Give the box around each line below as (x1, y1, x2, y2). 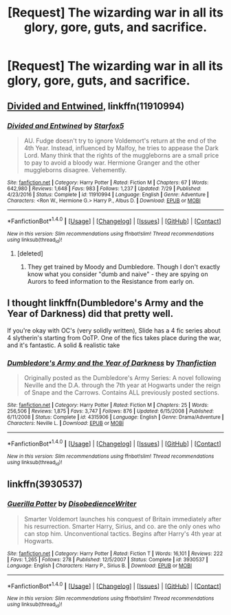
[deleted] (16, 249, 43, 258)
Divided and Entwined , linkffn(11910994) (7, 100, 185, 112)
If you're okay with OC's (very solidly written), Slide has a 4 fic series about (7, 326, 221, 335)
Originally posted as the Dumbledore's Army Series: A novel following (23, 373, 221, 382)
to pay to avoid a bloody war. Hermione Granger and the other (23, 158, 201, 167)
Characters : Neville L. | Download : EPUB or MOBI (7, 419, 124, 426)
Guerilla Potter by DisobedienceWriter (7, 499, 137, 509)
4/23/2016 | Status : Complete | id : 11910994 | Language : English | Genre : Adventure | (7, 191, 210, 198)
